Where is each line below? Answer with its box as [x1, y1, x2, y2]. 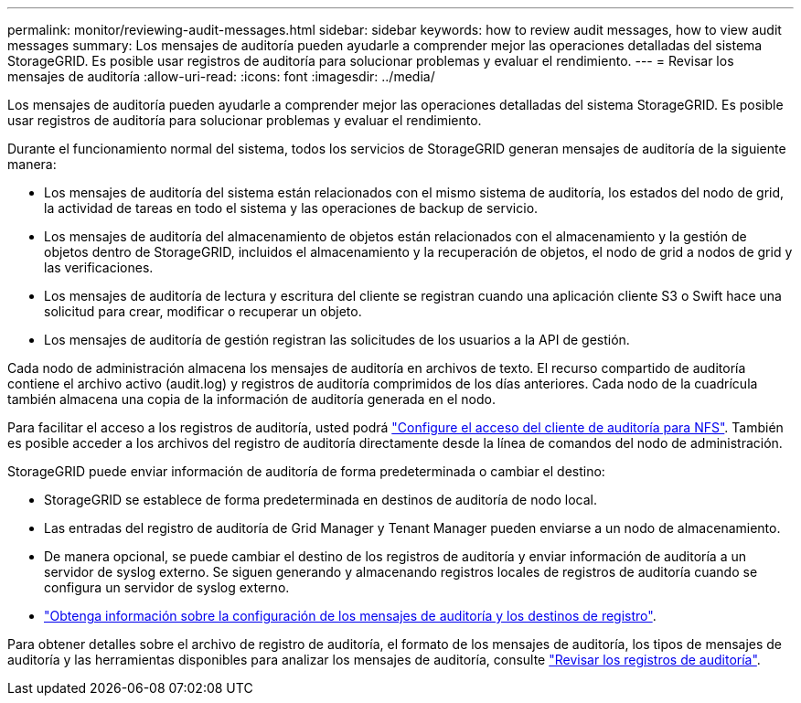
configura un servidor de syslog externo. [44, 580, 290, 595]
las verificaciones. [44, 260, 154, 275]
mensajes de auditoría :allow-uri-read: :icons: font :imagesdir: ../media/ [7, 69, 435, 84]
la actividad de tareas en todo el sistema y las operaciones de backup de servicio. [44, 200, 539, 216]
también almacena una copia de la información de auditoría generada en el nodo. [7, 391, 496, 407]
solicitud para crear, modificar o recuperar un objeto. [44, 304, 362, 319]
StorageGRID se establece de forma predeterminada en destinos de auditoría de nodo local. [44, 492, 597, 507]
